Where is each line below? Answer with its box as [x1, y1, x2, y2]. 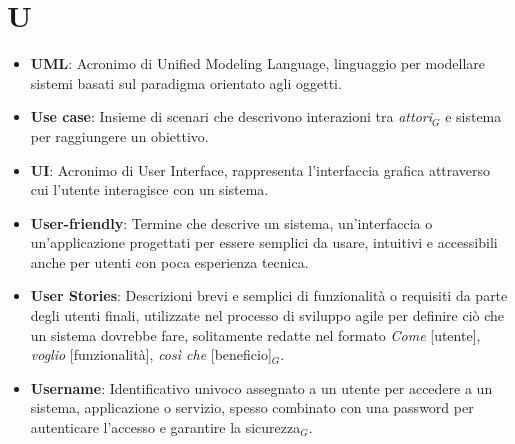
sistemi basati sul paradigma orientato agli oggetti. [30, 72, 342, 93]
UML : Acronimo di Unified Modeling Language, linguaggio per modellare [30, 53, 486, 74]
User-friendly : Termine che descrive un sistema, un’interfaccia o [30, 212, 433, 233]
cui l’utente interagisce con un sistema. [30, 179, 269, 200]
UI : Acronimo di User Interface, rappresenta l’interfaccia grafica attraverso [30, 159, 491, 180]
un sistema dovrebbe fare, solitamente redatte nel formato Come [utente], [30, 324, 481, 345]
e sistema [445, 106, 502, 127]
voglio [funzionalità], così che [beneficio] [30, 344, 272, 365]
